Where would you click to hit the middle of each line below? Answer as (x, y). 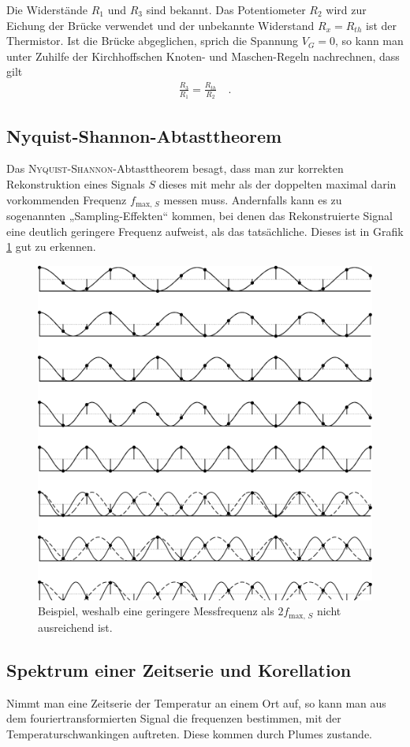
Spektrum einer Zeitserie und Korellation (179, 669)
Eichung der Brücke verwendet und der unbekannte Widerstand (160, 25)
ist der (382, 25)
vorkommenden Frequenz (67, 199)
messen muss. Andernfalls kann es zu (253, 199)
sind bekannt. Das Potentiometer (226, 9)
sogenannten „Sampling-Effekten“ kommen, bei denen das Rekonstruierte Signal (199, 216)
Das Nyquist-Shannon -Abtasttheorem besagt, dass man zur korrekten (175, 168)
